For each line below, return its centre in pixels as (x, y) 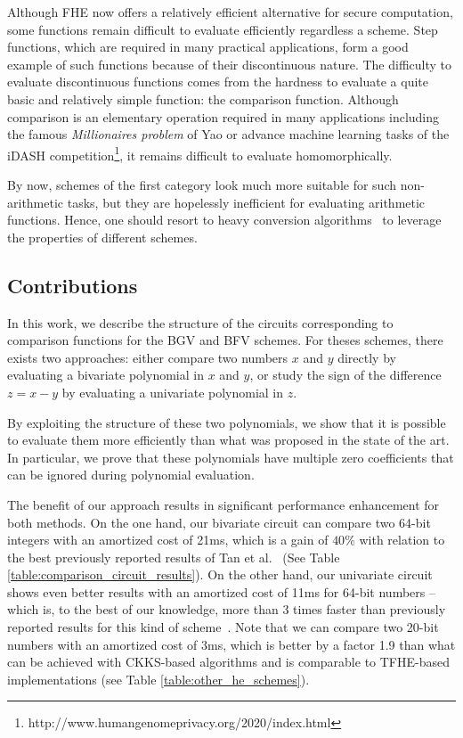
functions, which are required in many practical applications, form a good (208, 47)
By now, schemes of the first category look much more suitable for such (202, 184)
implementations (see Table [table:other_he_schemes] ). (158, 679)
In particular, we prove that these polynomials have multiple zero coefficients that (231, 457)
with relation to (402, 540)
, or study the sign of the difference (345, 375)
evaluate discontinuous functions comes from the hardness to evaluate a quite (218, 82)
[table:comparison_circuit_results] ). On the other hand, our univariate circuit (220, 574)
